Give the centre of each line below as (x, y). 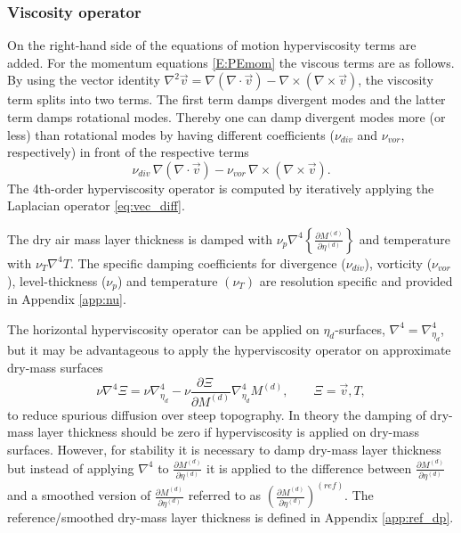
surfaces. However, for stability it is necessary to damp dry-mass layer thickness (224, 450)
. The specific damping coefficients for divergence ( (208, 262)
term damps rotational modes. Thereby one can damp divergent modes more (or (226, 117)
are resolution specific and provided (356, 280)
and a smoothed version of (79, 495)
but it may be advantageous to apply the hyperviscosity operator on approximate (229, 350)
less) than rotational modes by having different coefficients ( (171, 134)
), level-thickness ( (57, 280)
